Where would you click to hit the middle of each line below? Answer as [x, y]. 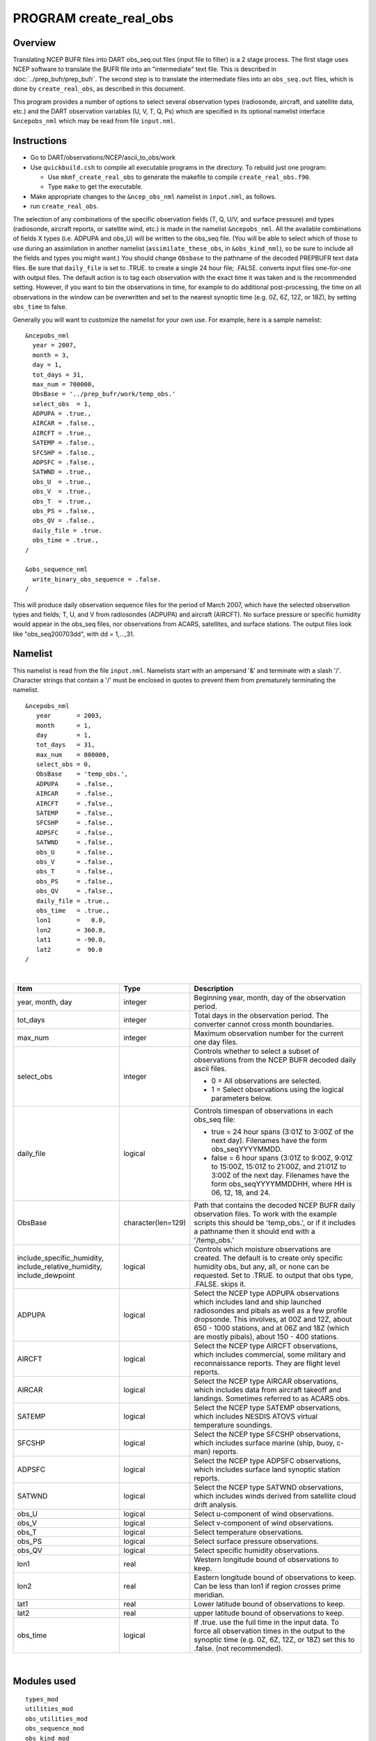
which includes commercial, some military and [270, 1354]
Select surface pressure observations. [257, 1541]
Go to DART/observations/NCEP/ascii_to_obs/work [103, 157]
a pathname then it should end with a [255, 1231]
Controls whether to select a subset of [257, 1051]
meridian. [209, 1595]
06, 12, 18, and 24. [241, 1192]
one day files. [216, 1042]
